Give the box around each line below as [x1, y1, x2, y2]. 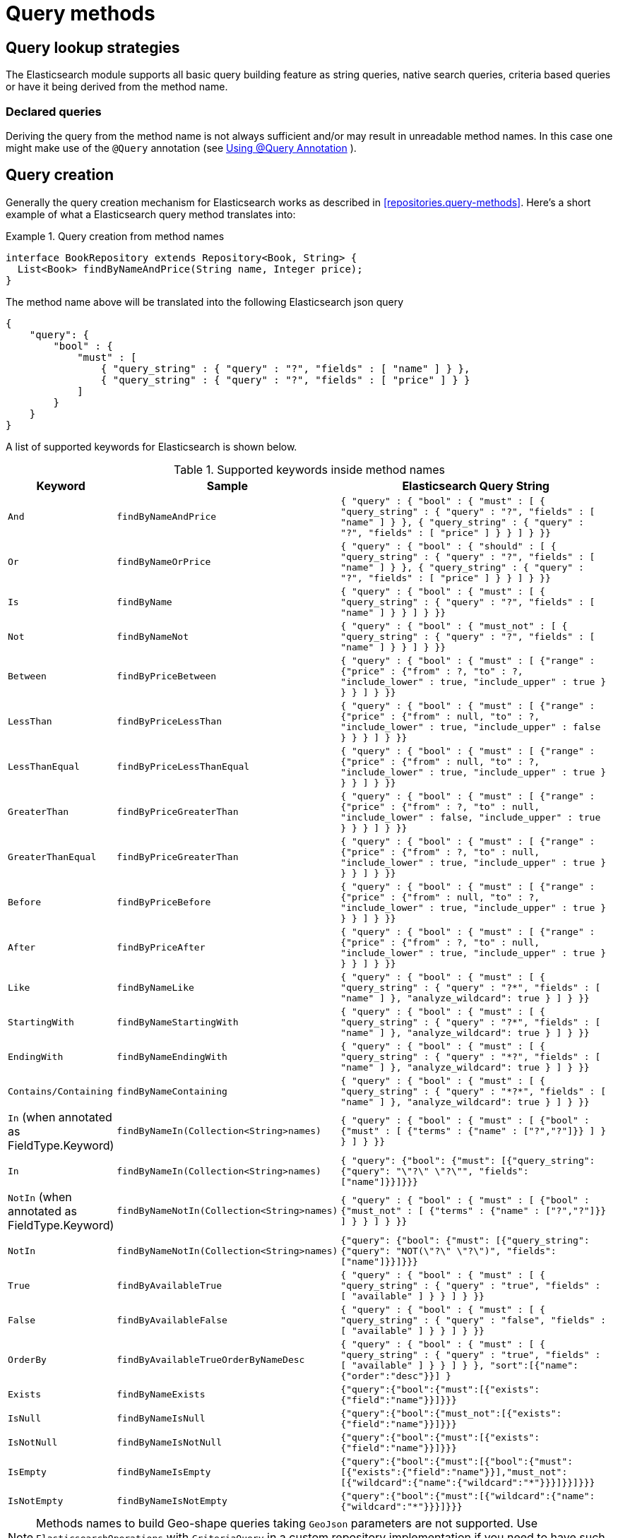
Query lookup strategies [6, 38, 180, 56]
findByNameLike [117, 982, 194, 993]
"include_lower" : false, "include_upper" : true [340, 811, 601, 823]
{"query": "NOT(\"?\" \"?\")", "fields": [340, 1245, 557, 1256]
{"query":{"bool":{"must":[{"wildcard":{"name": [340, 1490, 595, 1501]
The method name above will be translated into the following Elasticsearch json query [6, 295, 404, 308]
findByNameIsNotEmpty [117, 1496, 227, 1507]
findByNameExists [117, 1389, 206, 1400]
